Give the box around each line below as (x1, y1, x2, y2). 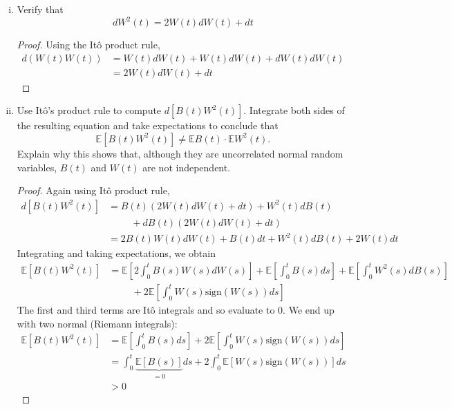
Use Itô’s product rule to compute (17, 103, 162, 117)
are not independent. (142, 160, 231, 174)
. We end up (283, 302, 335, 316)
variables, (17, 160, 57, 174)
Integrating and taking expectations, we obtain (17, 246, 216, 260)
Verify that (17, 2, 64, 16)
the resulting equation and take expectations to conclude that (17, 118, 279, 133)
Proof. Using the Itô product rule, (17, 37, 160, 52)
